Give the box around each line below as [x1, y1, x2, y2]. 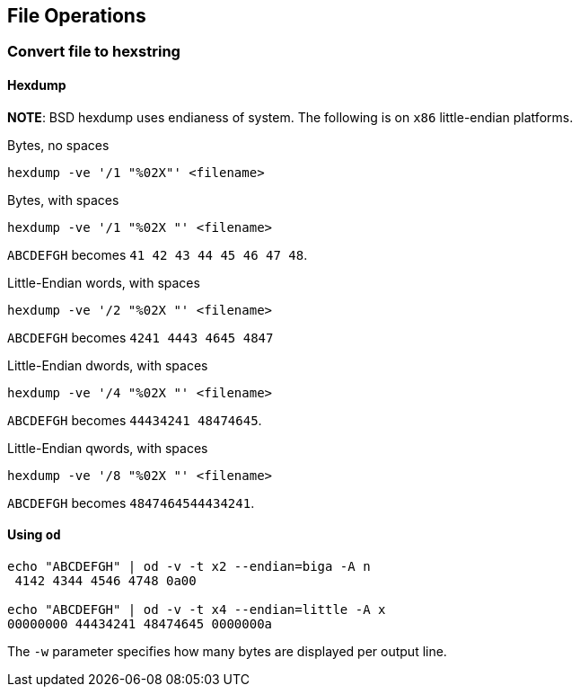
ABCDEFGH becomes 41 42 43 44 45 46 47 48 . [7, 246, 308, 262]
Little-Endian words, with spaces [7, 274, 200, 290]
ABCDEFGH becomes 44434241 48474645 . [7, 412, 262, 428]
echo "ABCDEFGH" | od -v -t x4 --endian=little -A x [7, 601, 386, 617]
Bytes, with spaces [7, 191, 119, 208]
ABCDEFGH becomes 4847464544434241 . [7, 494, 255, 511]
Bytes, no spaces [7, 137, 110, 153]
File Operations [7, 4, 146, 27]
